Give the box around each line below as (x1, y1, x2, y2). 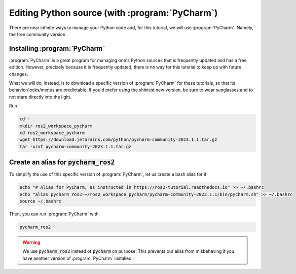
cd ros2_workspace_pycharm (19, 130, 85, 136)
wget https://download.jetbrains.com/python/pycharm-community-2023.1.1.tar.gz (19, 137, 218, 142)
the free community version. (9, 31, 67, 37)
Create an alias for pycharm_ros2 (9, 158, 115, 167)
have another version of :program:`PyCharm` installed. (22, 255, 133, 261)
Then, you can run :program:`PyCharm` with (9, 211, 99, 217)
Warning (22, 239, 40, 245)
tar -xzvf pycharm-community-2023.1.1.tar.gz (19, 143, 132, 149)
